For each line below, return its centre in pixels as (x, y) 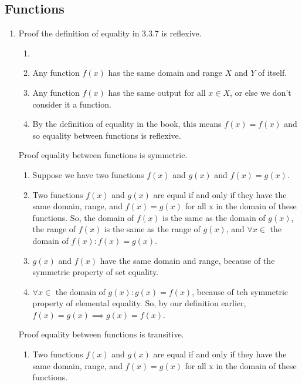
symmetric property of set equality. (96, 272)
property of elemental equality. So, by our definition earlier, (139, 303)
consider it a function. (72, 104)
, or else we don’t (261, 92)
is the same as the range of (152, 229)
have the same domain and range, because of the (187, 260)
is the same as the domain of (214, 217)
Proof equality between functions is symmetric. (103, 155)
